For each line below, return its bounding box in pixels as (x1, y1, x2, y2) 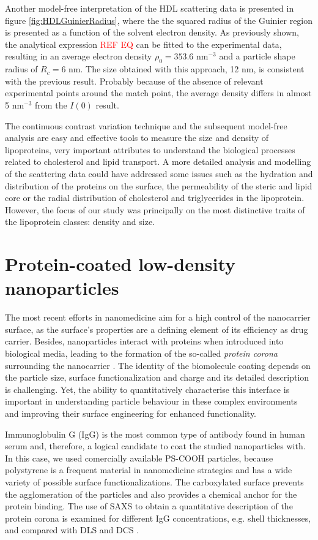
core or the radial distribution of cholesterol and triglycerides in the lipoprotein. (5, 191, 305, 204)
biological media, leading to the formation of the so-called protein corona (5, 346, 278, 359)
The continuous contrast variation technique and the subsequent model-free (5, 119, 287, 132)
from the (35, 98, 67, 111)
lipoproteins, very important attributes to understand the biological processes (5, 143, 295, 156)
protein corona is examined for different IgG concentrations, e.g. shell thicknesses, (5, 511, 311, 524)
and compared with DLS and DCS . (5, 523, 139, 536)
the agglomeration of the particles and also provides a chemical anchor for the (5, 487, 297, 500)
